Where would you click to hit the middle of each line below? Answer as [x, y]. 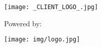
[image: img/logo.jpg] [42, 40]
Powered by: [23, 23]
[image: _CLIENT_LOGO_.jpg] [51, 7]
